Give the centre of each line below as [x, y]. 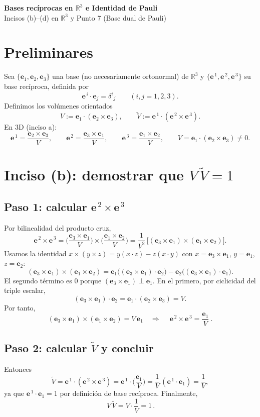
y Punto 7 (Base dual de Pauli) [118, 17]
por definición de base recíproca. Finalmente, [129, 393]
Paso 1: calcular [46, 206]
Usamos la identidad [35, 253]
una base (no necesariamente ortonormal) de [120, 76]
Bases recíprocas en [39, 8]
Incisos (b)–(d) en [31, 17]
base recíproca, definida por [46, 86]
